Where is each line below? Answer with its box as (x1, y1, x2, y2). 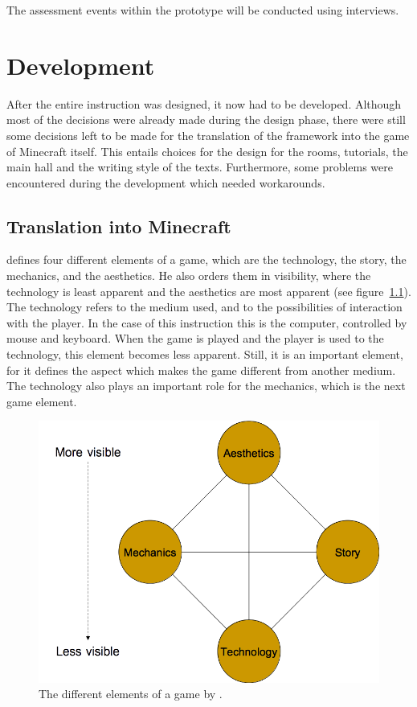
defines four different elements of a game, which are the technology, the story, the (6, 251, 407, 268)
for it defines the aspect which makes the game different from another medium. (6, 361, 396, 378)
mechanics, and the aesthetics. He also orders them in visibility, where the (6, 267, 371, 284)
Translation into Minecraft (6, 213, 231, 238)
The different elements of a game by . (39, 685, 223, 702)
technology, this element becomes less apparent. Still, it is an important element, (6, 346, 403, 363)
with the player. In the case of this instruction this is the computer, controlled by (6, 314, 407, 331)
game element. (6, 393, 77, 409)
